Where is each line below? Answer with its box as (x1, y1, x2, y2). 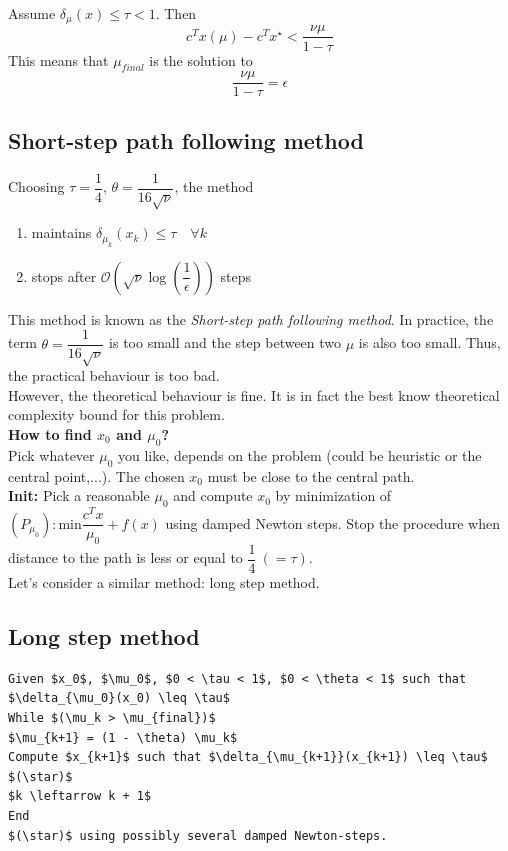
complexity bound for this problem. (8, 404, 225, 425)
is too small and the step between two (109, 332, 342, 353)
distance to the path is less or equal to (8, 547, 243, 568)
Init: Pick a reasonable (8, 485, 150, 506)
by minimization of (275, 485, 392, 506)
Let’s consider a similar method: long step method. (8, 572, 320, 592)
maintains (31, 222, 92, 243)
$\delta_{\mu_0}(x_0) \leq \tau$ (8, 691, 230, 706)
